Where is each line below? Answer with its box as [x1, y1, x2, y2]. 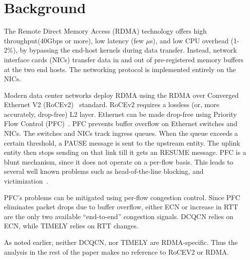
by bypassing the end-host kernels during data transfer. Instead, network [19, 45, 237, 55]
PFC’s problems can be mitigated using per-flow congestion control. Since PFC [4, 192, 240, 202]
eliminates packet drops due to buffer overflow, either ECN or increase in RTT [4, 202, 238, 212]
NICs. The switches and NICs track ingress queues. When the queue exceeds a [4, 128, 238, 138]
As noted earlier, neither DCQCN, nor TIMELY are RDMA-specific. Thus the [4, 237, 238, 247]
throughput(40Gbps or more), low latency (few [4, 35, 144, 45]
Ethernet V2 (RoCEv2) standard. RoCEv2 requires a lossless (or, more [4, 99, 219, 110]
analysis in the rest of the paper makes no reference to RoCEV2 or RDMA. [4, 246, 229, 257]
